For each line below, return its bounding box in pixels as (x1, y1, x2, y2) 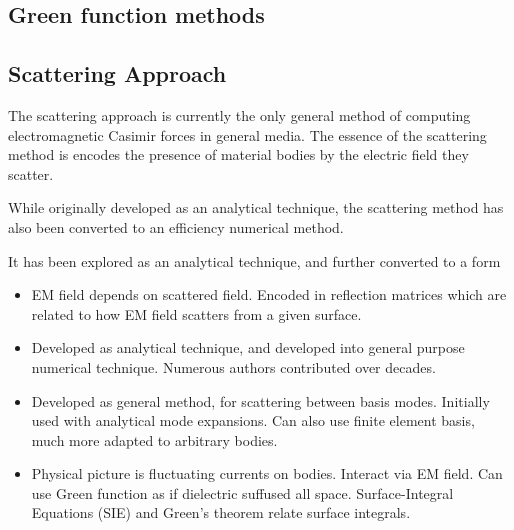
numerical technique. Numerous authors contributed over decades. (31, 356, 436, 377)
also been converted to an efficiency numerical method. (8, 216, 344, 237)
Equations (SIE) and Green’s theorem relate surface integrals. (31, 502, 411, 523)
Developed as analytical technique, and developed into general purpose (31, 337, 465, 358)
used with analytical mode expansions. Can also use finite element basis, (31, 410, 475, 431)
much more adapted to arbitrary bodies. (31, 429, 278, 450)
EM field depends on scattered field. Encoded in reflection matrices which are (31, 284, 507, 305)
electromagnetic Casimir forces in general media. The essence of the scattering (8, 124, 487, 145)
